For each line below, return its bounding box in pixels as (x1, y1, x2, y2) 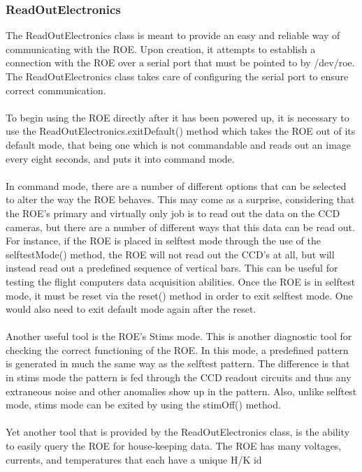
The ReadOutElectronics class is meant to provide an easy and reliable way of (6, 28, 340, 43)
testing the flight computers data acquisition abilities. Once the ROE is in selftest (6, 274, 356, 288)
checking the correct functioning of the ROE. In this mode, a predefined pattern (6, 342, 349, 357)
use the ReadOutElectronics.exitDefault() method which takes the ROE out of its (6, 124, 356, 138)
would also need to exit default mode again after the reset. (6, 302, 256, 316)
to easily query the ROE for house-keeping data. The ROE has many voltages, (6, 438, 342, 453)
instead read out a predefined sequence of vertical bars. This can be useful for (6, 260, 338, 275)
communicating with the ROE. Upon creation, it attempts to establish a (6, 41, 316, 56)
